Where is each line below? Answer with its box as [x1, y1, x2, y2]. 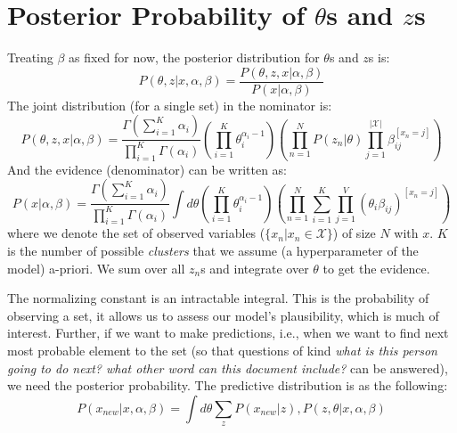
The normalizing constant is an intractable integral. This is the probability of [7, 289, 429, 307]
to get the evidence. [322, 258, 430, 277]
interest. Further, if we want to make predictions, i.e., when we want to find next [7, 323, 449, 342]
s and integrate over [200, 258, 309, 277]
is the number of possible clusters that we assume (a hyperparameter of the [7, 241, 419, 259]
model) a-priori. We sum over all [7, 258, 185, 277]
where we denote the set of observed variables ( [7, 224, 265, 242]
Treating [7, 48, 53, 67]
